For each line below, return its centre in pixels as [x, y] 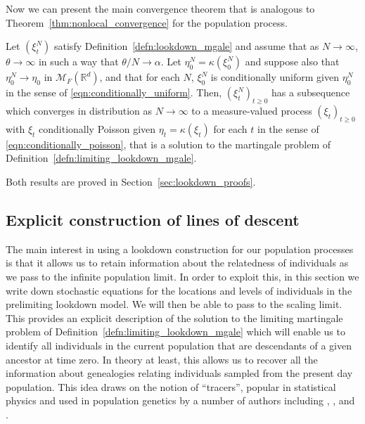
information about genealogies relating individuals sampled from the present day [179, 373]
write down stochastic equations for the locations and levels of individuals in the [179, 290]
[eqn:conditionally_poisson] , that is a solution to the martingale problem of [168, 144]
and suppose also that [292, 62]
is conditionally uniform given [275, 77]
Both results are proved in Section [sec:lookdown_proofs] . [131, 181]
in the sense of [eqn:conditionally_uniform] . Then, [114, 92]
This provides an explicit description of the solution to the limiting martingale [174, 317]
